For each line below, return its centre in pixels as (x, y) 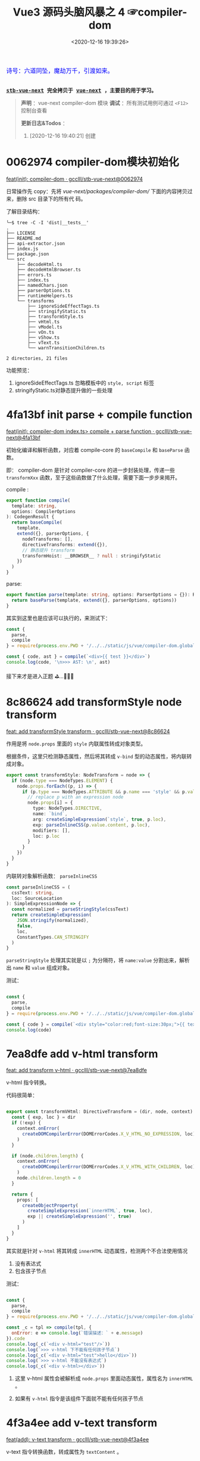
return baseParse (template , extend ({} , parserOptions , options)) (94, 600)
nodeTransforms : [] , (47, 539)
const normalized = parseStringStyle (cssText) (70, 909)
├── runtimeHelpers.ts (45, 296)
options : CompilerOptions (44, 511)
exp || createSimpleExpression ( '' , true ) (80, 1217)
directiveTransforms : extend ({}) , (65, 544)
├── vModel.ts (45, 327)
